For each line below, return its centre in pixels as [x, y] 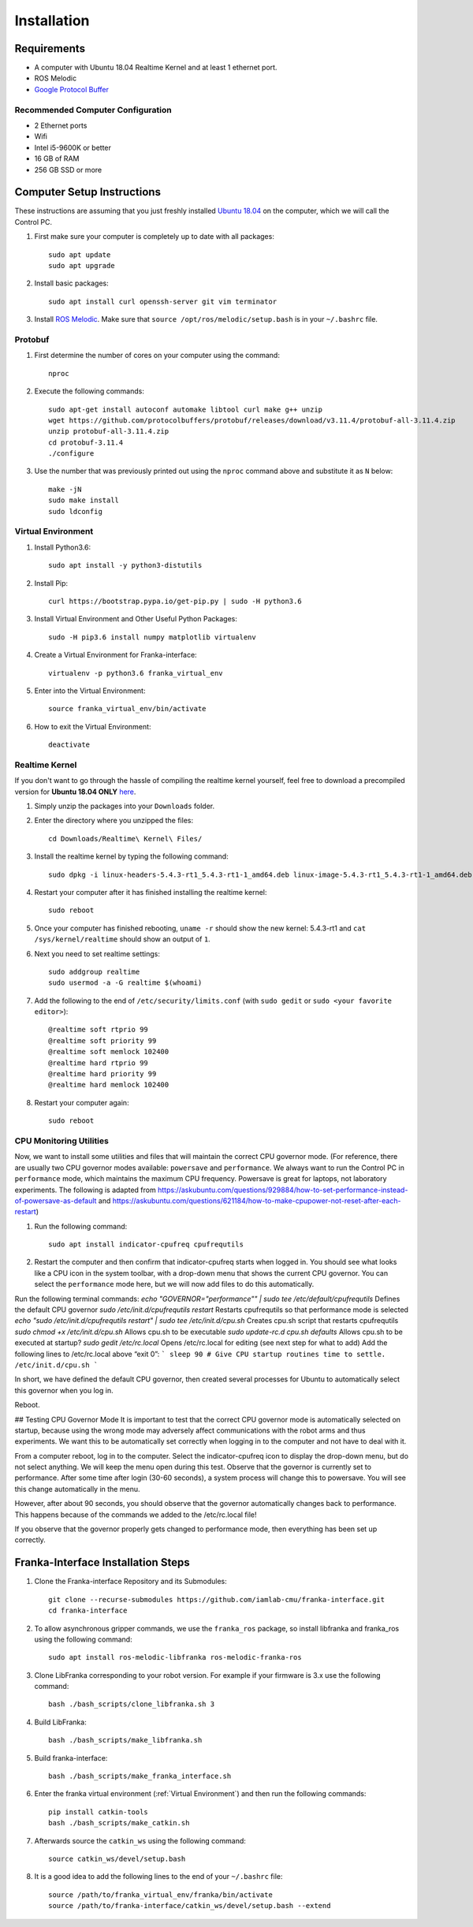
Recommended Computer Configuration [93, 110]
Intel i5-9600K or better [73, 147]
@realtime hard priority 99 [102, 1074]
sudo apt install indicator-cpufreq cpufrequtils [146, 1245]
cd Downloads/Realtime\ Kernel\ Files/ [125, 839]
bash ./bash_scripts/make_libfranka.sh [125, 1740]
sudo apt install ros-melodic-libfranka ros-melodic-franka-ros [175, 1657]
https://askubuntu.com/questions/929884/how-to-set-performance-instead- [283, 1190]
